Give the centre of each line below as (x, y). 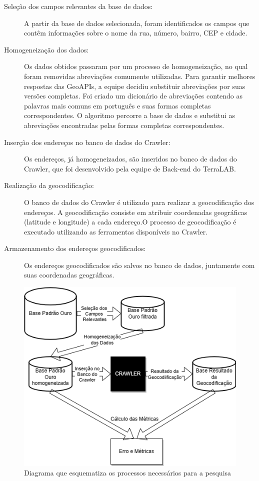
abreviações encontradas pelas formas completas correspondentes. (124, 125)
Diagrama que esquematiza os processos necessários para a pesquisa (128, 473)
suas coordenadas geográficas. (69, 275)
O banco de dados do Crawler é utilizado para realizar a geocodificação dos (139, 202)
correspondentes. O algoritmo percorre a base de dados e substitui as (129, 115)
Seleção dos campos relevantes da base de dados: (78, 6)
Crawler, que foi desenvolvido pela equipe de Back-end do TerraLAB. (130, 168)
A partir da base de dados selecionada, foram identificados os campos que (137, 23)
